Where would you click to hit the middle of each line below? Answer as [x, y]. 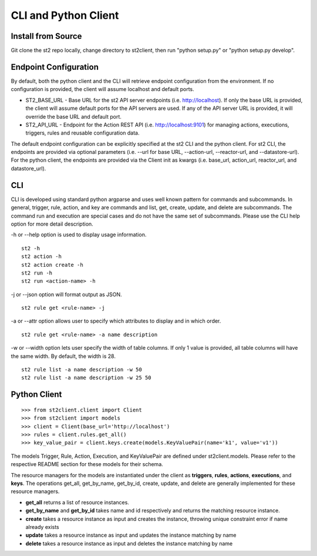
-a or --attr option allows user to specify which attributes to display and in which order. [116, 321]
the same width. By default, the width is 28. [63, 356]
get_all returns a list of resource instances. [77, 502]
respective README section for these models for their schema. [87, 464]
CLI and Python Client [65, 15]
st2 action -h [41, 257]
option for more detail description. [52, 224]
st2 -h [31, 248]
